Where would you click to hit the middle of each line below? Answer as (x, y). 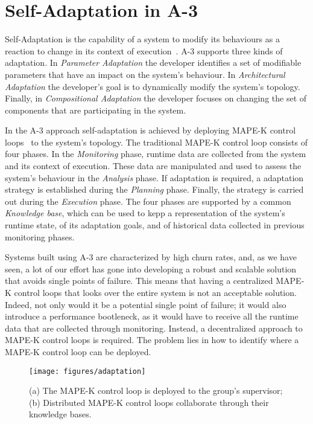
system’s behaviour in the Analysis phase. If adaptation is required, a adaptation (154, 177)
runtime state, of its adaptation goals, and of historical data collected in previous (155, 225)
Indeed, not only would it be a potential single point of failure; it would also (146, 304)
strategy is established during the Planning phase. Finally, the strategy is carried (154, 189)
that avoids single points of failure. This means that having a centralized (139, 281)
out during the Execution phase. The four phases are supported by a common (148, 201)
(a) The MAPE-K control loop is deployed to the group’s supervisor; (156, 390)
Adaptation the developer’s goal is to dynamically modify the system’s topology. (153, 86)
